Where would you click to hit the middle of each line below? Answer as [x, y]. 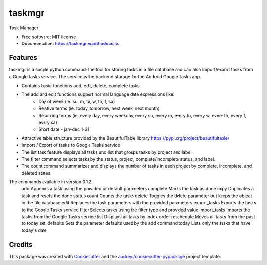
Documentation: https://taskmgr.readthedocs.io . [70, 44]
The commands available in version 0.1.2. [51, 182]
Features [23, 58]
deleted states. [37, 173]
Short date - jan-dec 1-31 [64, 129]
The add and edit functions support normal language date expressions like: [98, 94]
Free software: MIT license [49, 37]
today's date [34, 230]
